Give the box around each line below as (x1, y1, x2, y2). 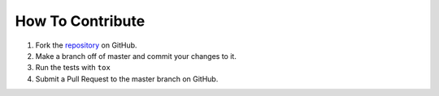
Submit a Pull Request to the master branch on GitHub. (35, 73, 219, 84)
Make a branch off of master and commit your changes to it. (35, 51, 237, 61)
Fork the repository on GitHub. (35, 40, 137, 50)
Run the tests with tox (35, 63, 111, 73)
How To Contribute (15, 12, 146, 30)
